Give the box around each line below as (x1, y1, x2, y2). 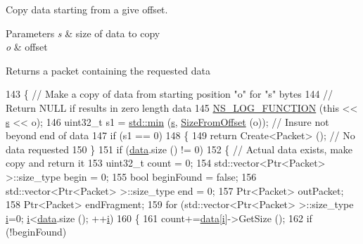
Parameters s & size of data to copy (6, 25, 160, 40)
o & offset (6, 39, 48, 54)
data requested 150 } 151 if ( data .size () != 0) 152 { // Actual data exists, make (6, 141, 353, 156)
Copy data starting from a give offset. (6, 2, 168, 16)
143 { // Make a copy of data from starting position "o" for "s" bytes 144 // (6, 86, 333, 101)
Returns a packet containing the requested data (6, 63, 210, 77)
